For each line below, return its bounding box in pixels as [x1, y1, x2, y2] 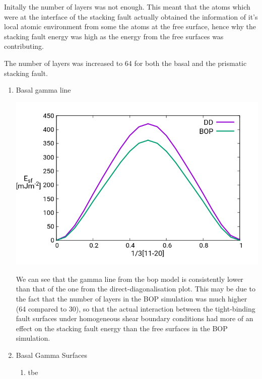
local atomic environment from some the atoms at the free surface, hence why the [4, 21, 256, 32]
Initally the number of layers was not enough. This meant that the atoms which [4, 2, 250, 12]
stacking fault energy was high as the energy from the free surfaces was [4, 31, 224, 41]
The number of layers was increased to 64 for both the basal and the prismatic [4, 57, 247, 68]
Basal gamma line [16, 85, 71, 95]
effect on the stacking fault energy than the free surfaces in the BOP [16, 323, 228, 333]
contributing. [4, 41, 44, 51]
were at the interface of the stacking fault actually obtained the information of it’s [4, 11, 258, 22]
